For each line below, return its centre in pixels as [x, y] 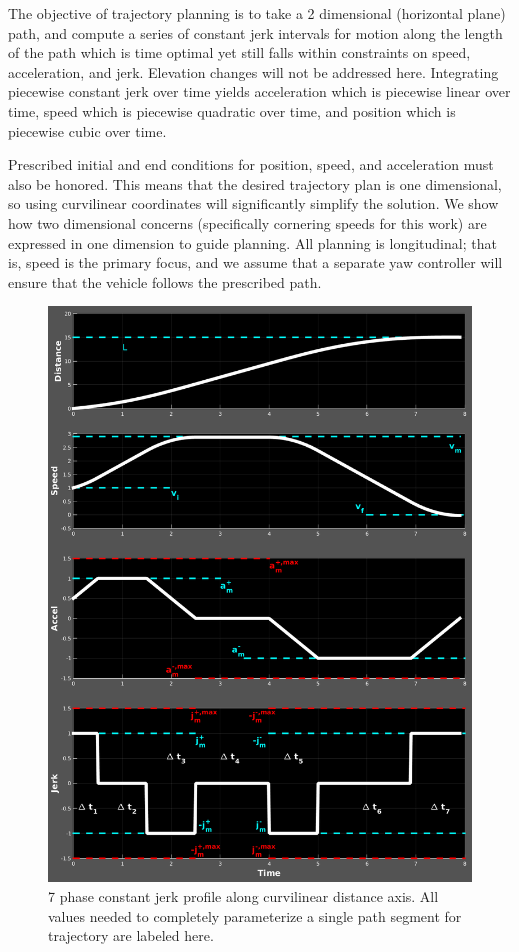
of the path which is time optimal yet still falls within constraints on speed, [239, 52]
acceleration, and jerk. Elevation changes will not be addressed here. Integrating [253, 71]
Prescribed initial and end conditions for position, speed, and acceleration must [251, 164]
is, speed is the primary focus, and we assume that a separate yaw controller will [255, 262]
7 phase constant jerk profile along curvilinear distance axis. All [243, 895]
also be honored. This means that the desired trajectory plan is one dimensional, [255, 183]
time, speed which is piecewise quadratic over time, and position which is [232, 110]
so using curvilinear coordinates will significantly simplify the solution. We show [253, 203]
